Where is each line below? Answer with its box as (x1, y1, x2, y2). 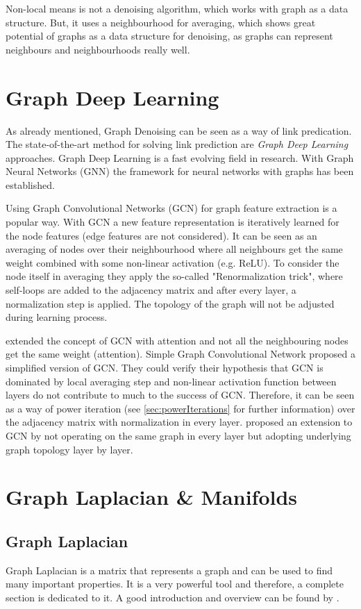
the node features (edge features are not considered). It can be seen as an (6, 228, 317, 242)
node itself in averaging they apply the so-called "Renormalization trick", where (6, 269, 343, 283)
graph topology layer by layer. (6, 442, 133, 456)
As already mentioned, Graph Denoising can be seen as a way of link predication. (6, 123, 352, 137)
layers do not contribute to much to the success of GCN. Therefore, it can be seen (6, 387, 355, 402)
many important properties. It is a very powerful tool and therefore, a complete (6, 576, 344, 591)
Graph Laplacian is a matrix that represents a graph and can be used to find (6, 562, 333, 577)
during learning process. (6, 310, 108, 324)
